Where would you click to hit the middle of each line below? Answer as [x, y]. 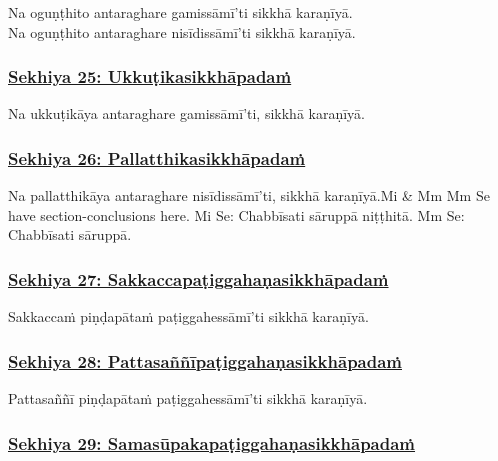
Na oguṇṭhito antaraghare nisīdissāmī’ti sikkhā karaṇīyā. [182, 31]
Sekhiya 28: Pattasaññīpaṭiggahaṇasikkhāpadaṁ [205, 360]
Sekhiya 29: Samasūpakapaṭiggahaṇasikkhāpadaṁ [212, 442]
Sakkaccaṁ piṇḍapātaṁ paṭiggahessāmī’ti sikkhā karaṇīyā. [188, 316]
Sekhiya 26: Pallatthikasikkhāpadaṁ [157, 157]
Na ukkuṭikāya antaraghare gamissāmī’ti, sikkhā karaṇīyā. [186, 113]
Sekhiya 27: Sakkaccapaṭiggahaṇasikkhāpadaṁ [198, 278]
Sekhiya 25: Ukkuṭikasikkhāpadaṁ [150, 76]
